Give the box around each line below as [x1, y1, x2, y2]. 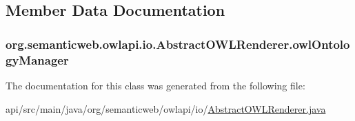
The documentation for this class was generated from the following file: [6, 78, 305, 92]
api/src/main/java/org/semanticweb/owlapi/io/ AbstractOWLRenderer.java [6, 101, 326, 115]
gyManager [6, 51, 69, 68]
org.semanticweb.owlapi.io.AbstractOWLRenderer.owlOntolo [6, 35, 350, 52]
